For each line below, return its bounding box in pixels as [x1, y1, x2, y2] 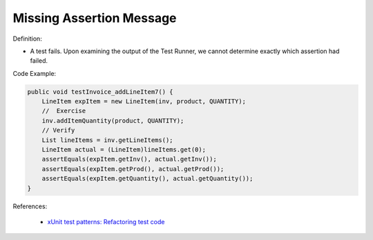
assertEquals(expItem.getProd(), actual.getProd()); [41, 165, 224, 172]
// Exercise [41, 107, 86, 115]
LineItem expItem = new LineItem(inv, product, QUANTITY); [41, 97, 247, 106]
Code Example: [12, 69, 57, 77]
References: [12, 202, 48, 210]
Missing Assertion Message [12, 10, 177, 26]
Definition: [12, 34, 43, 43]
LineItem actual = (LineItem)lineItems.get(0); [41, 146, 207, 154]
